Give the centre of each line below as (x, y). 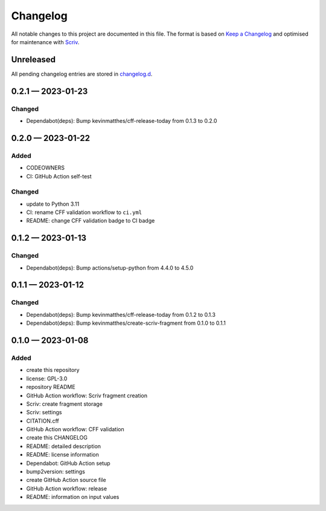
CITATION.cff (43, 421)
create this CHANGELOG (57, 438)
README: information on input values (73, 497)
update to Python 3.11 (53, 204)
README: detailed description (64, 446)
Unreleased (34, 60)
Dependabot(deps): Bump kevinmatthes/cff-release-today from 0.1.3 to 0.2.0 (122, 121)
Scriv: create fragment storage (64, 404)
